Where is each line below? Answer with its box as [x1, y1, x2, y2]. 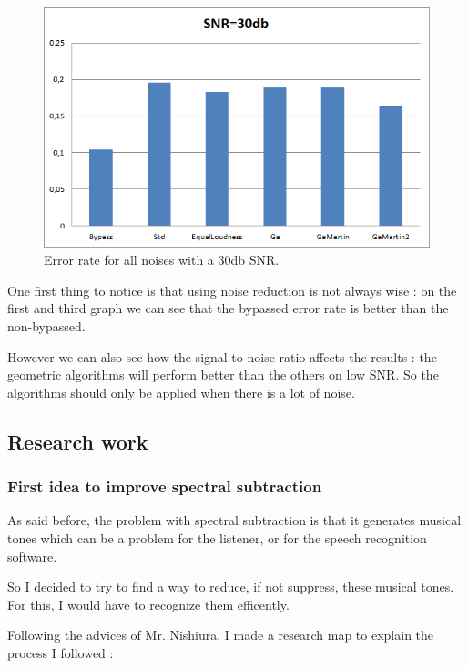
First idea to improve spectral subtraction [7, 475, 322, 498]
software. [7, 546, 57, 565]
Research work [7, 427, 148, 455]
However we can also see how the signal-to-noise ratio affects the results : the [7, 347, 437, 366]
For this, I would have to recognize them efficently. [7, 594, 290, 613]
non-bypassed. [7, 317, 86, 336]
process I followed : [7, 643, 114, 662]
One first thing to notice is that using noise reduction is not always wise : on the [7, 280, 457, 299]
